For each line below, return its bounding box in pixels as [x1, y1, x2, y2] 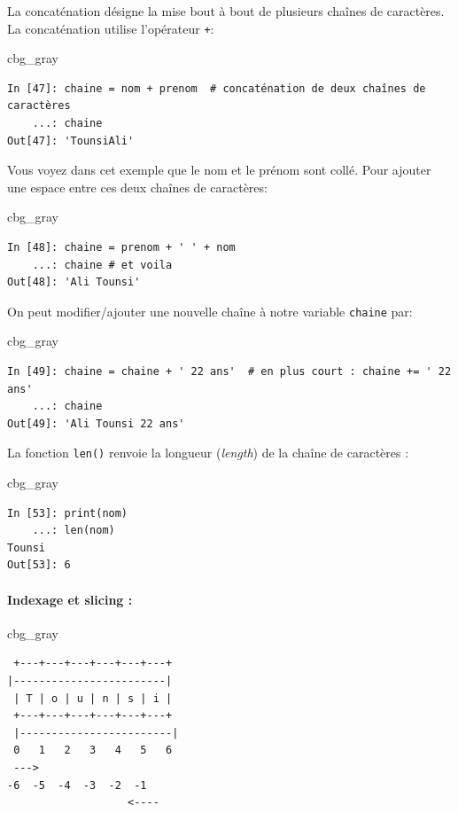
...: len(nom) [32, 524, 115, 537]
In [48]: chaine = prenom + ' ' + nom [7, 241, 236, 254]
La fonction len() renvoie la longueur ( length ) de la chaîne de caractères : [7, 443, 409, 462]
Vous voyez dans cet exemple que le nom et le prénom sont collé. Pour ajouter [7, 160, 431, 179]
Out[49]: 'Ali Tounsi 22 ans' [7, 417, 185, 430]
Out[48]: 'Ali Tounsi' [7, 276, 141, 289]
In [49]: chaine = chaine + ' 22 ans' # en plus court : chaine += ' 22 [7, 365, 452, 379]
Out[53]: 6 [7, 559, 71, 572]
